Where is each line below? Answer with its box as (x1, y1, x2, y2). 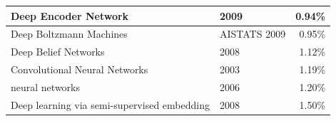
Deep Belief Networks (11, 44, 105, 59)
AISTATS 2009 (219, 26, 286, 41)
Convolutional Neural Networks (11, 62, 148, 77)
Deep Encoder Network (11, 8, 129, 23)
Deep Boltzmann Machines (11, 26, 128, 41)
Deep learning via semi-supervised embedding (11, 97, 210, 112)
